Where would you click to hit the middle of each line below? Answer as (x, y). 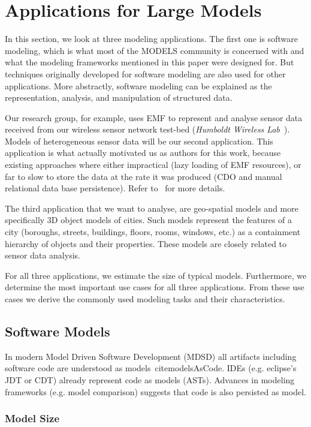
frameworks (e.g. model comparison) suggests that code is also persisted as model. (155, 391)
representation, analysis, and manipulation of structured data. (119, 97)
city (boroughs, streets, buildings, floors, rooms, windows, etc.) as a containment (153, 232)
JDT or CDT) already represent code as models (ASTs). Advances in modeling (150, 379)
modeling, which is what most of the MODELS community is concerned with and (155, 50)
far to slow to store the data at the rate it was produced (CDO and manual (144, 176)
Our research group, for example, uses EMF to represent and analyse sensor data (154, 117)
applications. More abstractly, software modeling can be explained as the (138, 85)
